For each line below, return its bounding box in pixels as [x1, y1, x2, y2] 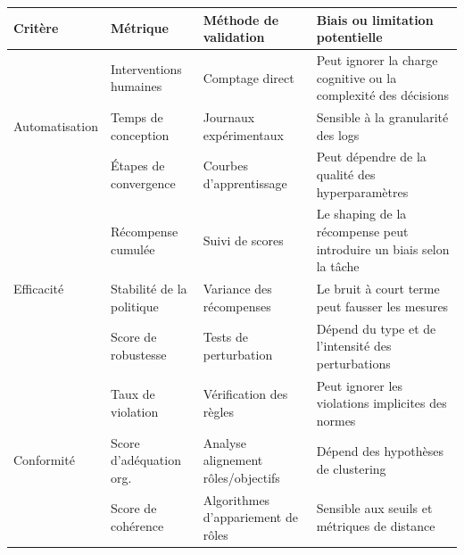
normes [316, 410, 356, 429]
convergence [110, 173, 176, 192]
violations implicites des [316, 393, 447, 412]
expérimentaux [203, 125, 284, 144]
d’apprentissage [203, 173, 287, 192]
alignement [203, 451, 263, 469]
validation [203, 28, 265, 46]
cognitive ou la [316, 68, 397, 87]
